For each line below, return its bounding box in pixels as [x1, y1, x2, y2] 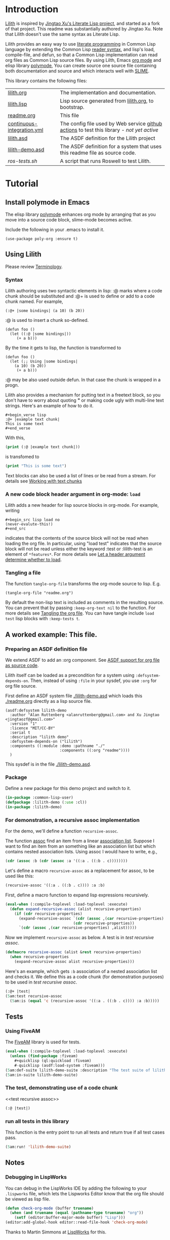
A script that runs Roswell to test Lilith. [60, 157, 151, 164]
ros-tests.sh [8, 157, 37, 164]
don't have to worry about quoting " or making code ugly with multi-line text [5, 397, 164, 403]
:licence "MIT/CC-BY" [10, 726, 56, 731]
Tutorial [5, 178, 39, 190]
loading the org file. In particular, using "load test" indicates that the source [5, 541, 162, 547]
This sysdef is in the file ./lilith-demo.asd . [5, 761, 92, 767]
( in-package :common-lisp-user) [5, 795, 73, 800]
